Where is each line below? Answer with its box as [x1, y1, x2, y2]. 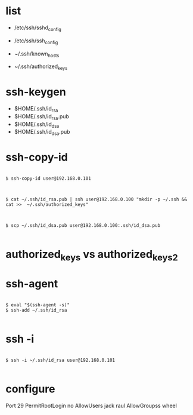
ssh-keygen [5, 85, 66, 99]
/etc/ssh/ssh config [14, 37, 58, 45]
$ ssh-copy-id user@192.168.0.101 [5, 176, 92, 182]
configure [5, 382, 55, 396]
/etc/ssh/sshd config [14, 24, 62, 32]
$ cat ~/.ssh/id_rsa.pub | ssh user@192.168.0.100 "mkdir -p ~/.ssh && [5, 196, 187, 202]
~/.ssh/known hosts [14, 50, 60, 59]
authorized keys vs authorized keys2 [5, 248, 178, 263]
